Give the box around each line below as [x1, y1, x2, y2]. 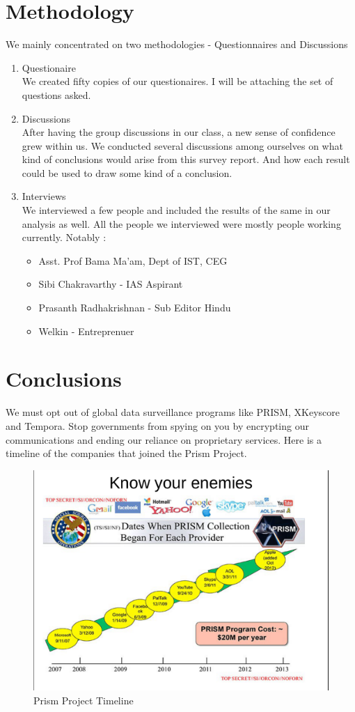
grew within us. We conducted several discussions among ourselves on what [22, 138, 343, 153]
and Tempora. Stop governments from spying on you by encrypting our [6, 418, 309, 433]
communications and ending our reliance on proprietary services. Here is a [6, 432, 322, 447]
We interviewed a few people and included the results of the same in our [22, 203, 331, 217]
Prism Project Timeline [33, 692, 134, 707]
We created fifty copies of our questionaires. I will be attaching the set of [22, 74, 333, 88]
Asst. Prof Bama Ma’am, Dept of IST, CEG [38, 253, 228, 268]
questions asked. [22, 87, 91, 102]
